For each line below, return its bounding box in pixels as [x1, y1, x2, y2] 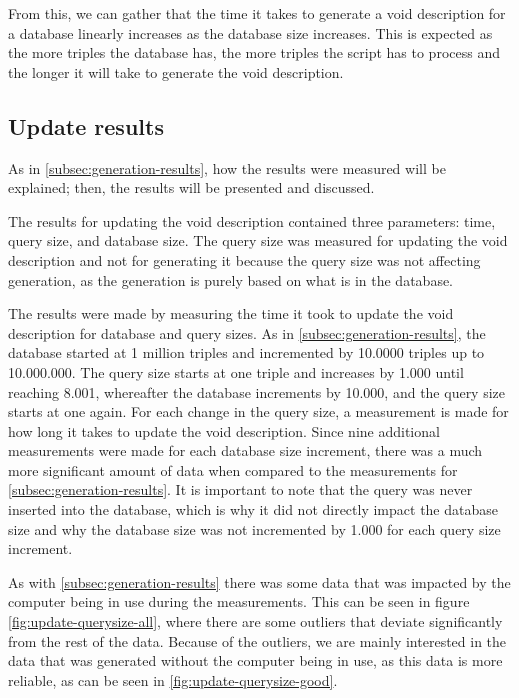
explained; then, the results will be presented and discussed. [8, 177, 375, 198]
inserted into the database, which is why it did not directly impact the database [8, 499, 498, 520]
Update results [8, 110, 164, 141]
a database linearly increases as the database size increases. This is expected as [8, 22, 493, 43]
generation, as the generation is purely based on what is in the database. [8, 269, 454, 290]
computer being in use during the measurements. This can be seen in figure [8, 591, 470, 612]
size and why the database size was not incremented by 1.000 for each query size [8, 518, 501, 539]
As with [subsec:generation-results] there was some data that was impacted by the [8, 571, 511, 592]
